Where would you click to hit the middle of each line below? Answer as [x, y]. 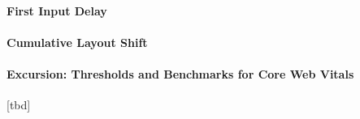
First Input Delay [57, 10]
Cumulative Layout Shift [77, 42]
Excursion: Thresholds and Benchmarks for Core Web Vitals [180, 73]
